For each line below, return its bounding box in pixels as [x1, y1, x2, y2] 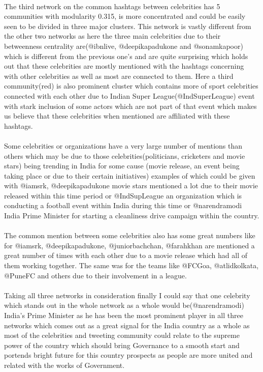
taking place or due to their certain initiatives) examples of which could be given [4, 170, 255, 181]
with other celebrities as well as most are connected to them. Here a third [4, 70, 234, 81]
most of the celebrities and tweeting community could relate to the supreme [4, 330, 240, 340]
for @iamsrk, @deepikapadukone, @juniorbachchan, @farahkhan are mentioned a [4, 240, 255, 250]
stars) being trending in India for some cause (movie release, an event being [4, 160, 240, 171]
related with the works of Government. [4, 359, 125, 370]
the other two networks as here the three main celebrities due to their [4, 31, 221, 41]
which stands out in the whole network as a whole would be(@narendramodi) [4, 300, 244, 310]
